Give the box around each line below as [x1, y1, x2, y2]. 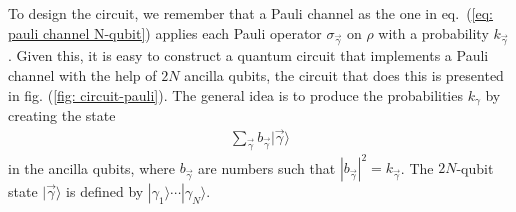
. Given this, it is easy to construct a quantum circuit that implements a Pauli [8, 45, 489, 66]
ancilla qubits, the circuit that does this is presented [184, 64, 504, 85]
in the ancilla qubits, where [8, 157, 175, 178]
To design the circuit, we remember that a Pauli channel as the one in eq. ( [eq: [8, 3, 494, 23]
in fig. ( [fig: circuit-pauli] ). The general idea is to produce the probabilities [8, 84, 463, 105]
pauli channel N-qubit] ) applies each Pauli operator [8, 22, 322, 43]
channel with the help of [8, 64, 157, 85]
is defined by [66, 181, 144, 202]
